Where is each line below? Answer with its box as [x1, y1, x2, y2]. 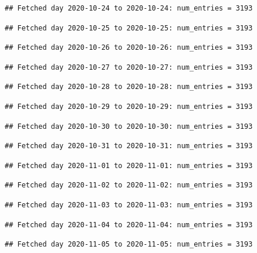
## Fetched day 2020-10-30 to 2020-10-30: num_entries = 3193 [5, 122, 253, 131]
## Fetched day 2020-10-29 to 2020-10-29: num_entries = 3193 [5, 102, 253, 111]
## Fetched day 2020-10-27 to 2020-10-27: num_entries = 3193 [5, 63, 253, 71]
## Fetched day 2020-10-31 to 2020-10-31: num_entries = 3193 [5, 142, 253, 151]
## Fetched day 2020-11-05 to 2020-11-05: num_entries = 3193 [5, 240, 253, 249]
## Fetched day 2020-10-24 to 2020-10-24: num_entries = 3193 [5, 4, 253, 12]
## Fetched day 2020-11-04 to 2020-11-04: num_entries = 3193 [5, 220, 253, 229]
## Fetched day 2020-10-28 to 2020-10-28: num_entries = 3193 [5, 83, 253, 91]
